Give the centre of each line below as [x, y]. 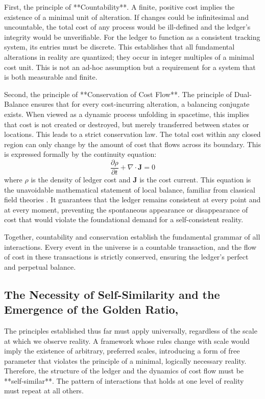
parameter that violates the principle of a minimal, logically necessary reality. [125, 360]
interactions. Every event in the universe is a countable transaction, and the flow [130, 247]
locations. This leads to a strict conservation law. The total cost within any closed [132, 134]
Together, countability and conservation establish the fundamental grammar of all [132, 236]
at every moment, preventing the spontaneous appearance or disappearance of [126, 209]
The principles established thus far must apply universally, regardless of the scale [131, 330]
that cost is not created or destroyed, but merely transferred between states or [127, 124]
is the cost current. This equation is [195, 179]
